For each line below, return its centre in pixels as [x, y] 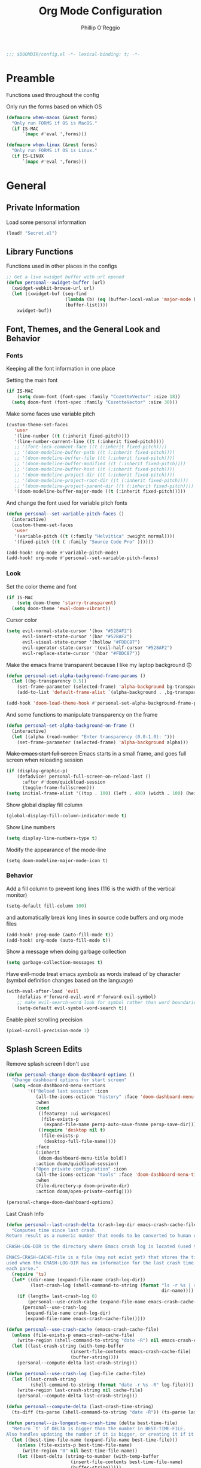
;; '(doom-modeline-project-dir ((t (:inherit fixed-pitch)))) [95, 475]
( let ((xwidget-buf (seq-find [49, 294]
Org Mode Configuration [100, 11]
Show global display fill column [44, 805]
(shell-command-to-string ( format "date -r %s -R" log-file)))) [112, 1385]
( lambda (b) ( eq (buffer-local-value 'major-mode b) [132, 299]
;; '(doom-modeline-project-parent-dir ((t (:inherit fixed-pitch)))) [104, 486]
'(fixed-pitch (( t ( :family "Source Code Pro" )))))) [84, 542]
